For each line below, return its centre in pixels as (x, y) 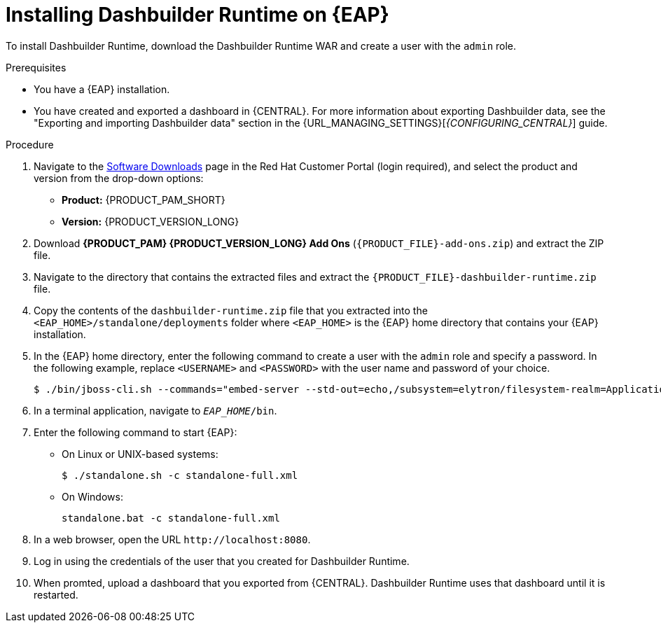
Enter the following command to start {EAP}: (135, 432)
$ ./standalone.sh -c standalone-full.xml (180, 475)
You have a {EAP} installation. (102, 89)
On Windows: (92, 496)
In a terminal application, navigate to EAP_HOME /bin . (155, 410)
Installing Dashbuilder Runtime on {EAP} (197, 15)
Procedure (30, 144)
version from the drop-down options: (119, 178)
